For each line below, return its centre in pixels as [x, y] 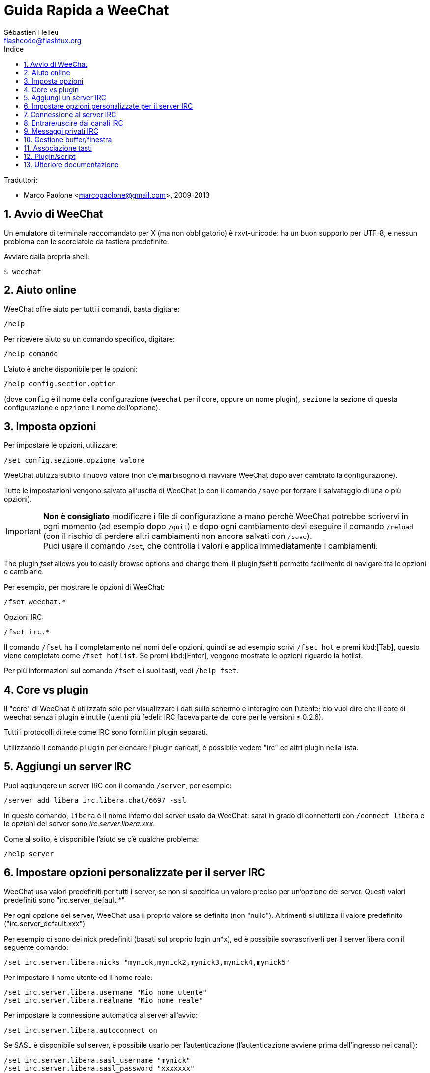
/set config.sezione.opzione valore [74, 460]
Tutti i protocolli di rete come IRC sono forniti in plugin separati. [106, 732]
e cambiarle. [24, 572]
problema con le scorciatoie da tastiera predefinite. [86, 241]
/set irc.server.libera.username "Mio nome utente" [106, 992]
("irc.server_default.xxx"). [46, 923]
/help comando [31, 354]
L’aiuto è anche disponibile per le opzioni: [71, 369]
